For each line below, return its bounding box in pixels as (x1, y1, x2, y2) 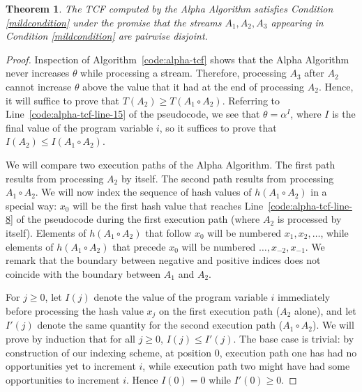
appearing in (271, 15, 324, 29)
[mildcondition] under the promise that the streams (6, 15, 222, 29)
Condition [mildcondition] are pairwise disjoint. (6, 29, 208, 43)
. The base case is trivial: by (233, 331, 354, 345)
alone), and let (294, 303, 356, 317)
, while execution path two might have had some (142, 359, 350, 373)
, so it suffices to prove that (159, 120, 277, 134)
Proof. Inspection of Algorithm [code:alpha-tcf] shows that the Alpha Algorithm (6, 52, 349, 66)
